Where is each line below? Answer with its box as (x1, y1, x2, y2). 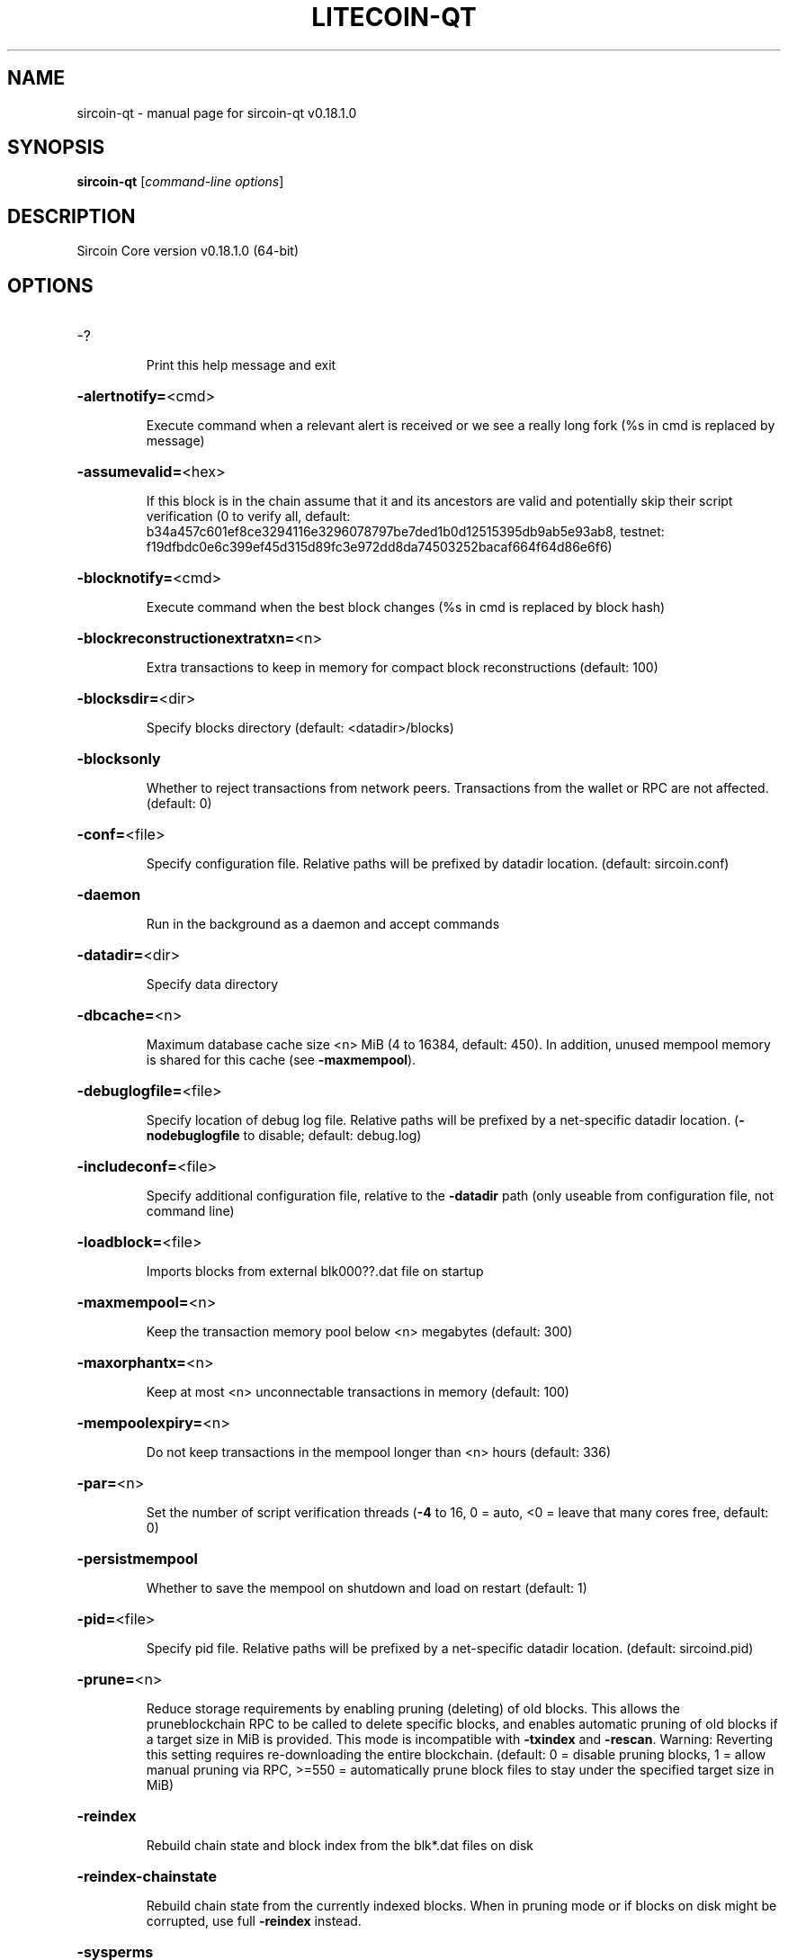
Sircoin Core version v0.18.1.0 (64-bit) (76, 243, 300, 259)
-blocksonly (76, 750, 161, 769)
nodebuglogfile (146, 1128, 240, 1144)
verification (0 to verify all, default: (146, 508, 351, 525)
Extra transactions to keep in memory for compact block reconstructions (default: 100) (146, 660, 658, 676)
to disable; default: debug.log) (243, 1128, 422, 1144)
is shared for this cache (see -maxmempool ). (146, 1052, 416, 1068)
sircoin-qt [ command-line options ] (76, 174, 284, 190)
